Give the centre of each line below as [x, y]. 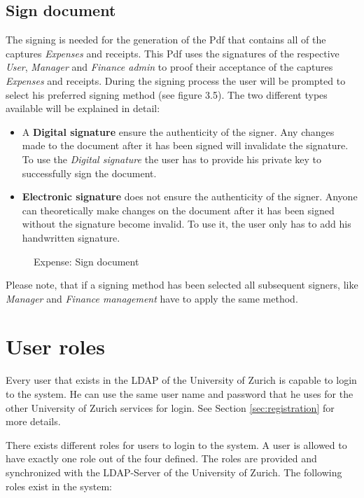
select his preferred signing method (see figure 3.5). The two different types [167, 94]
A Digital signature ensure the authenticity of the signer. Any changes [178, 131]
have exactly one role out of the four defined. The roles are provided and [161, 458]
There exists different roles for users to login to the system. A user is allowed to [176, 444]
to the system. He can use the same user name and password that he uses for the [180, 394]
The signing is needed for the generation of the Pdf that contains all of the [166, 40]
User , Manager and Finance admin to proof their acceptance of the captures [169, 67]
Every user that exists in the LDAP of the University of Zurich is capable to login [181, 380]
